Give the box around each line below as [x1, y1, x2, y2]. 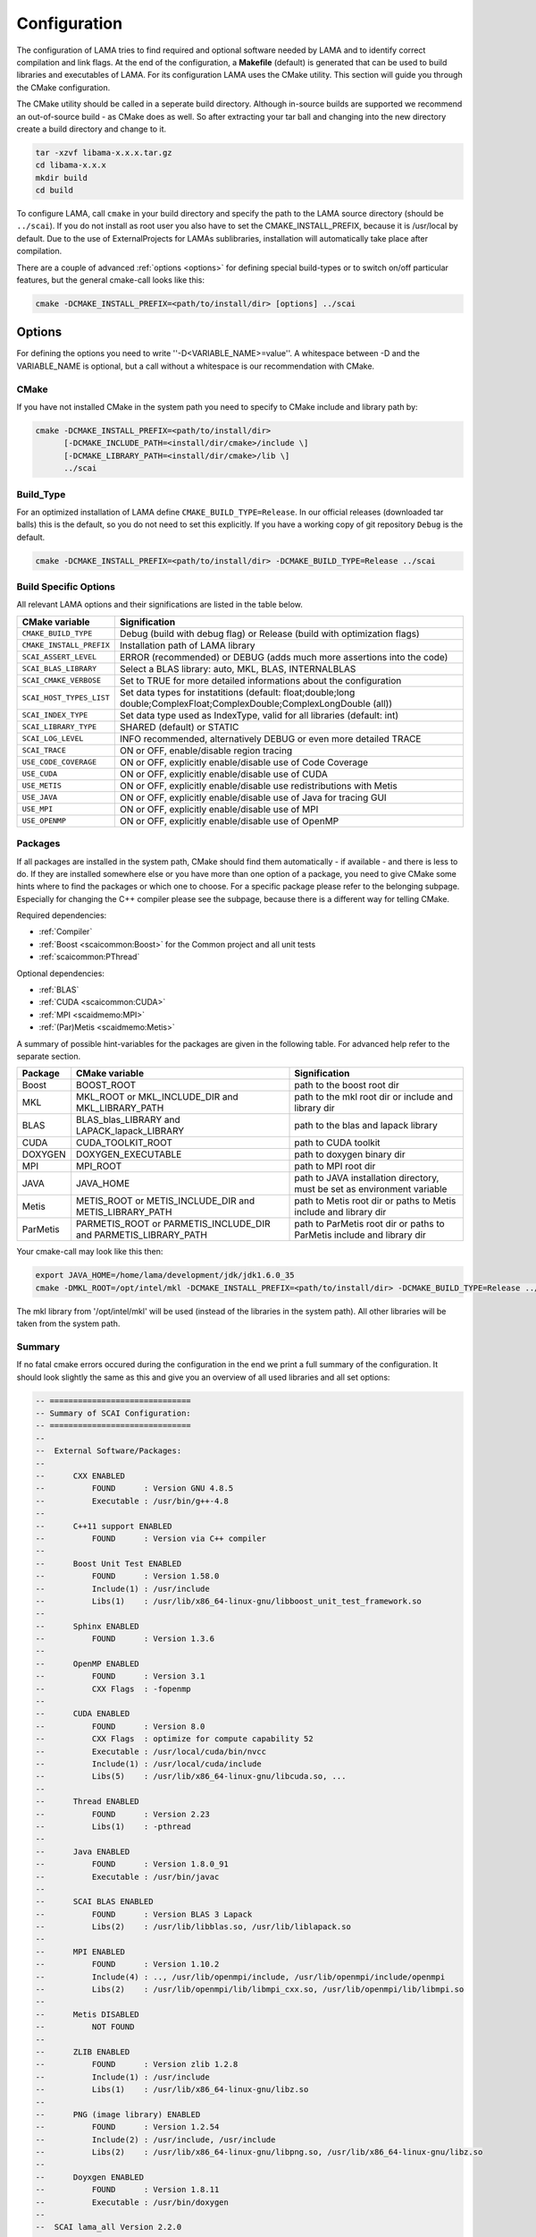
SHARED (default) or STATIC [119, 720, 239, 733]
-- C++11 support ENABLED [35, 1521, 173, 1531]
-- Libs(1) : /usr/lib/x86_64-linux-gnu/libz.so [35, 2085, 309, 2095]
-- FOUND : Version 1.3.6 [35, 1634, 214, 1644]
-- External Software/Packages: [35, 1446, 182, 1456]
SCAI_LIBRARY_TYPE [21, 722, 97, 732]
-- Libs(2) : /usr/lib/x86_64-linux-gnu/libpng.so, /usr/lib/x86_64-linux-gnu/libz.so [35, 2148, 483, 2157]
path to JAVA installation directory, [294, 1172, 440, 1185]
